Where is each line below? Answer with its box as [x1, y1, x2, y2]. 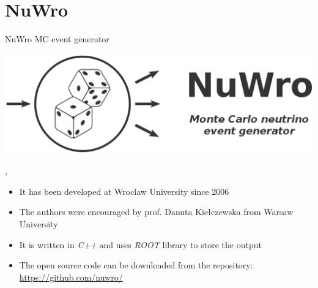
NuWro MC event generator [5, 32, 109, 45]
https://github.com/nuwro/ [19, 270, 123, 283]
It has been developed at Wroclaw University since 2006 [19, 184, 229, 197]
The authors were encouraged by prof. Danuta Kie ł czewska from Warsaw [19, 205, 294, 218]
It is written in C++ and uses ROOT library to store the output [19, 238, 262, 251]
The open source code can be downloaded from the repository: [19, 259, 253, 271]
